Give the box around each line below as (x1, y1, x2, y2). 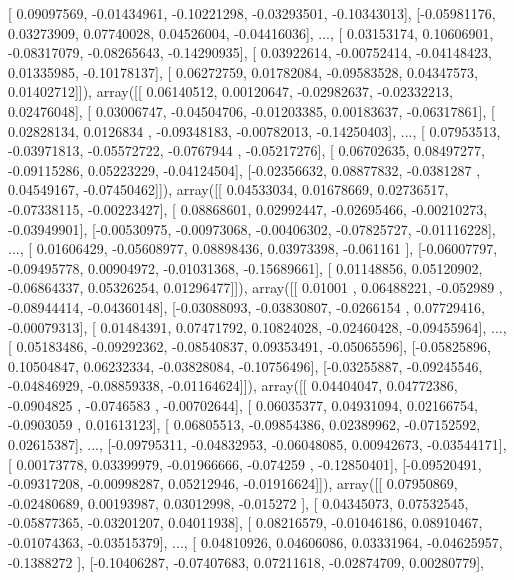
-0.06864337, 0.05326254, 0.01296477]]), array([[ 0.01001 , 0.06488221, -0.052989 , (8, 277, 503, 298)
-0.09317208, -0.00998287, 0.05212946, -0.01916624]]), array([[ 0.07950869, (8, 473, 458, 494)
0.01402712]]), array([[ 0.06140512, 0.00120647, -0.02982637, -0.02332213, (8, 81, 453, 102)
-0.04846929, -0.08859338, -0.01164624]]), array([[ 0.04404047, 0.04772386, (8, 375, 458, 396)
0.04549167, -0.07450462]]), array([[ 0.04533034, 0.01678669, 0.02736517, (8, 179, 449, 200)
